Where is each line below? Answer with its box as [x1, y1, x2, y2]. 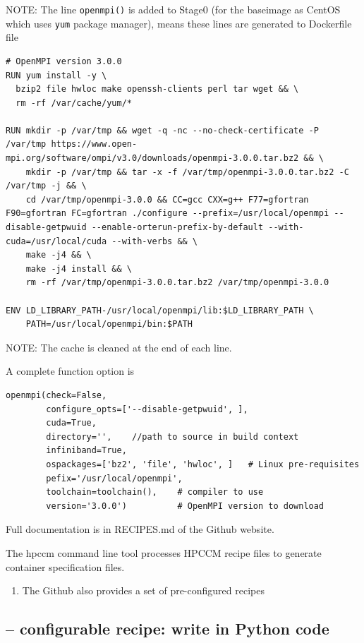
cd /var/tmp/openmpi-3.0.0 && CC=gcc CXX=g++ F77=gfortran [25, 194, 309, 205]
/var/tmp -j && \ [6, 181, 87, 191]
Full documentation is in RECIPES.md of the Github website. [6, 522, 274, 536]
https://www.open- [51, 139, 138, 150]
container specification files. [6, 559, 125, 574]
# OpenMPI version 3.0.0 [6, 56, 122, 66]
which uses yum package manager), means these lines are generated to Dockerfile [6, 16, 352, 30]
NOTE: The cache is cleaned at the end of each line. [6, 339, 232, 354]
